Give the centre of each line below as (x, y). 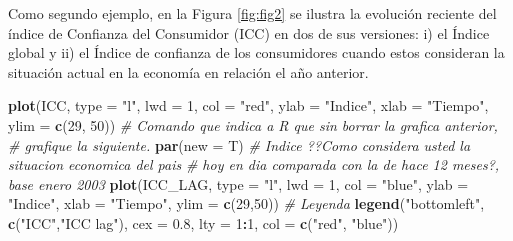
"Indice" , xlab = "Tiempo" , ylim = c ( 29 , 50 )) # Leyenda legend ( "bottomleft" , (246, 203)
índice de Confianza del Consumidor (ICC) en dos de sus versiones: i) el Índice (249, 32)
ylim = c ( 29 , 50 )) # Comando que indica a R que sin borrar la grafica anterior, (253, 124)
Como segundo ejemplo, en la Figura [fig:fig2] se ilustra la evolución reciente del (252, 13)
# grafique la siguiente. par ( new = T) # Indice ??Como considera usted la (239, 144)
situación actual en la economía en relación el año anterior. (188, 71)
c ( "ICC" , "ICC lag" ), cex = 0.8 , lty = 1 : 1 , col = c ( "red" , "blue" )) (203, 222)
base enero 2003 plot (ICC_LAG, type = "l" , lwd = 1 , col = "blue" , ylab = (238, 183)
